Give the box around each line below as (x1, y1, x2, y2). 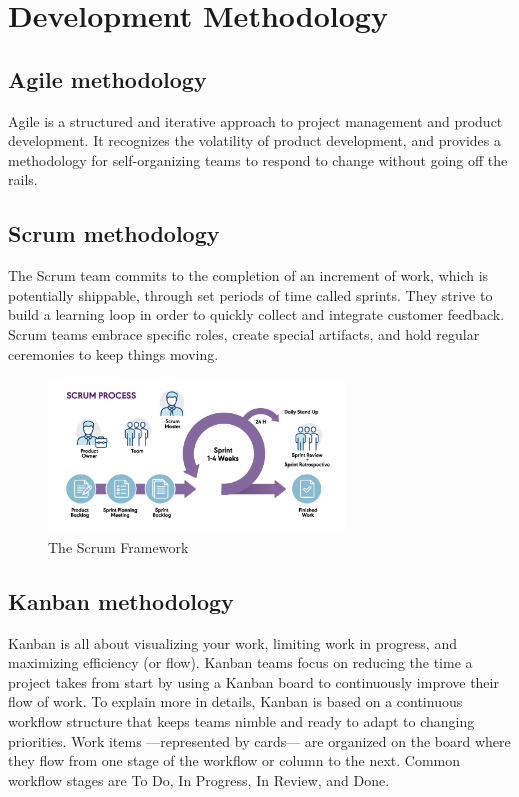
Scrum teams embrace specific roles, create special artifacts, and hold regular (8, 323, 480, 344)
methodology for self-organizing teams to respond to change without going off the (8, 149, 508, 170)
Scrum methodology (8, 218, 220, 249)
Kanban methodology (8, 585, 234, 616)
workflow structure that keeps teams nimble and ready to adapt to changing (8, 710, 475, 731)
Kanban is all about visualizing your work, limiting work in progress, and (8, 632, 457, 653)
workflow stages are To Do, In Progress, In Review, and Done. (8, 769, 390, 790)
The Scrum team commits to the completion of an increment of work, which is (8, 265, 489, 286)
